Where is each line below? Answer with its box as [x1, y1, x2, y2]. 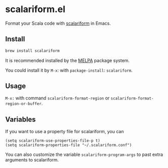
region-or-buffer [5, 101, 42, 106]
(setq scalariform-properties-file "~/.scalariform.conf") [5, 143, 132, 148]
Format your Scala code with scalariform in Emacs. [5, 20, 111, 26]
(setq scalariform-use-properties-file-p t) [5, 138, 100, 143]
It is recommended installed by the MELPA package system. [5, 57, 130, 64]
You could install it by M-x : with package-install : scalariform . [5, 67, 133, 73]
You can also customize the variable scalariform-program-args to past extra [5, 151, 163, 157]
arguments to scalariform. [5, 157, 59, 163]
